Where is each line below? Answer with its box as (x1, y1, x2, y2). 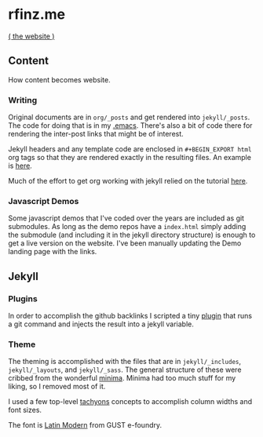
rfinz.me (8, 5, 65, 24)
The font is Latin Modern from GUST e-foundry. (8, 421, 163, 430)
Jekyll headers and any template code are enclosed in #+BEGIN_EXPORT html (8, 144, 252, 154)
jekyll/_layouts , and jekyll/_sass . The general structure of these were (8, 365, 242, 374)
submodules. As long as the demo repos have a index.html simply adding (8, 222, 247, 231)
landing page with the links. (8, 247, 97, 257)
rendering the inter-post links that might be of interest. (8, 129, 184, 139)
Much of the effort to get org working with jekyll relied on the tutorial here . (8, 177, 248, 186)
